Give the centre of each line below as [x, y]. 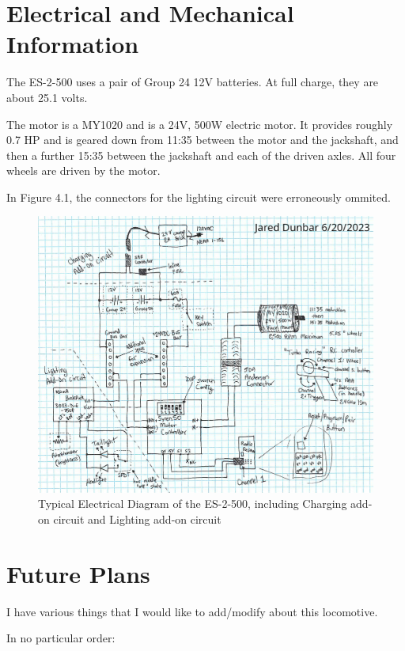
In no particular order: [61, 638]
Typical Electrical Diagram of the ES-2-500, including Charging [193, 503]
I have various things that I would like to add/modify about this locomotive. [192, 611]
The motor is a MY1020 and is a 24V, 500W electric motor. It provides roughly [200, 124]
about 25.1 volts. [47, 97]
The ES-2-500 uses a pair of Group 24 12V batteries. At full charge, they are [193, 82]
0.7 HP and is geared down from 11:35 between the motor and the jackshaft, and [202, 140]
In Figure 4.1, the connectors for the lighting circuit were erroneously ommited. [199, 197]
